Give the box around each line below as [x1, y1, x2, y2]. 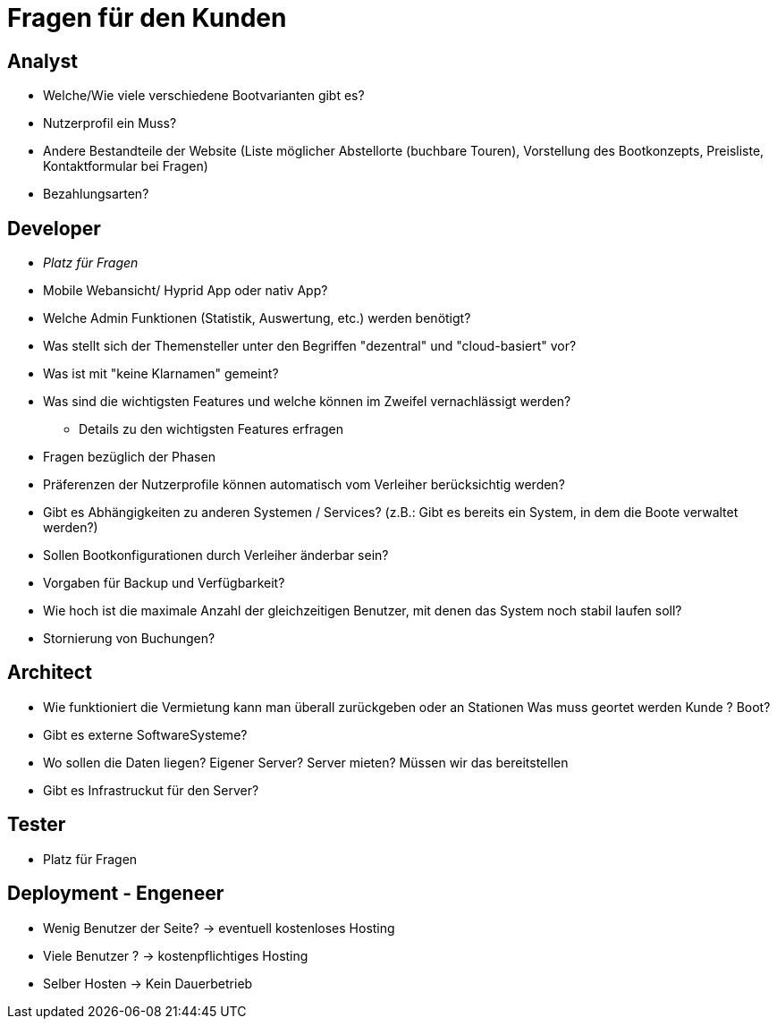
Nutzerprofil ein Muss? [43, 115, 177, 131]
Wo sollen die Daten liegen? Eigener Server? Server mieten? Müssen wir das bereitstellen [43, 754, 569, 770]
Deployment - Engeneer [7, 882, 224, 905]
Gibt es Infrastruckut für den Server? [43, 782, 259, 798]
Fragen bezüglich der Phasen [43, 449, 215, 465]
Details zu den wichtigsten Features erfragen [79, 421, 343, 437]
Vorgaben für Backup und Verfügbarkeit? [43, 575, 285, 591]
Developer [7, 216, 101, 240]
